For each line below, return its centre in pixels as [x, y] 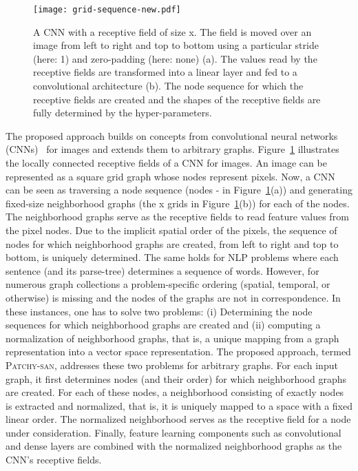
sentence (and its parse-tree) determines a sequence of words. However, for [162, 270]
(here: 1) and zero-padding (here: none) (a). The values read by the [175, 58]
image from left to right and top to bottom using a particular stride [176, 45]
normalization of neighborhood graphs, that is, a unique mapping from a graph [172, 338]
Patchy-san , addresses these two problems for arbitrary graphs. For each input [172, 365]
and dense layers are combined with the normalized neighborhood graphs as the [174, 446]
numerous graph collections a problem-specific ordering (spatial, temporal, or [168, 284]
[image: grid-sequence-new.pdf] [107, 10]
